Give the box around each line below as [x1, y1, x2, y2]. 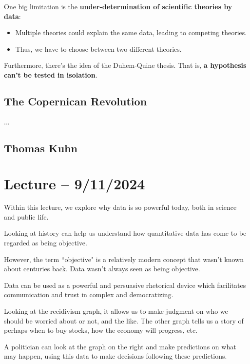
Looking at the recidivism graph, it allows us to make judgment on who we [4, 306, 228, 316]
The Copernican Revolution [4, 93, 147, 108]
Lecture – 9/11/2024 [4, 174, 145, 194]
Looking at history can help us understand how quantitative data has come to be [4, 228, 247, 238]
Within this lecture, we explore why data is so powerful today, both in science [4, 202, 237, 212]
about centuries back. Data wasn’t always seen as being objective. [4, 263, 200, 274]
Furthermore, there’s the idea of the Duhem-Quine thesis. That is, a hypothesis [4, 60, 247, 70]
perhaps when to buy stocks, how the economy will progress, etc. [4, 325, 198, 335]
